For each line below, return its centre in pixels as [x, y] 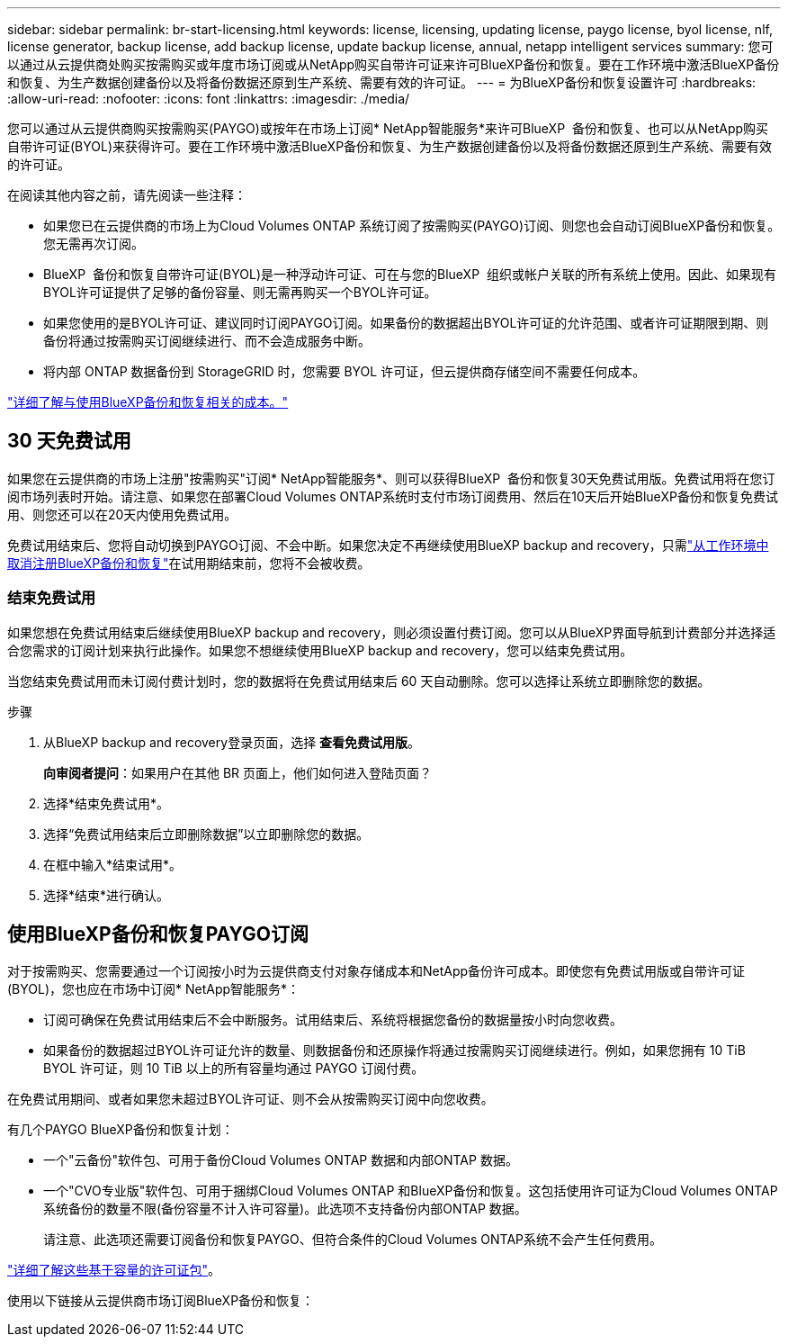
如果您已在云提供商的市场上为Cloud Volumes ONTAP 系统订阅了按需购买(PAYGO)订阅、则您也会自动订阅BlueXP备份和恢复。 [412, 226]
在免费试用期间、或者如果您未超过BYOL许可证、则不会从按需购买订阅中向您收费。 [251, 1099]
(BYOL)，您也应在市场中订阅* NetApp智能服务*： [154, 989]
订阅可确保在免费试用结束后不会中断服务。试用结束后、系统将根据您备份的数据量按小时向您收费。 [333, 1020]
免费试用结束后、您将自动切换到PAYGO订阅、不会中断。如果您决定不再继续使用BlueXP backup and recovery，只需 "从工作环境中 [388, 545]
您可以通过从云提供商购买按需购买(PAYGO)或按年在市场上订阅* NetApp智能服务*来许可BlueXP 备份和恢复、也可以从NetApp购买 [388, 128]
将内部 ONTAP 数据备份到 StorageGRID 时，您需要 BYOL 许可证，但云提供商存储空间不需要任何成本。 [345, 371]
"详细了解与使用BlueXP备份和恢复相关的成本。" [148, 402]
